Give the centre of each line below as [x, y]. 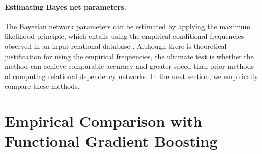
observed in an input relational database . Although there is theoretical [116, 46]
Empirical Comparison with [104, 121]
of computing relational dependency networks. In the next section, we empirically [132, 76]
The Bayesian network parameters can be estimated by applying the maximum [128, 26]
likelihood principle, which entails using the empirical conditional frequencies [124, 36]
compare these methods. [42, 86]
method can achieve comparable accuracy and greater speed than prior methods [129, 66]
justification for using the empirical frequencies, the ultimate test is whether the [129, 56]
